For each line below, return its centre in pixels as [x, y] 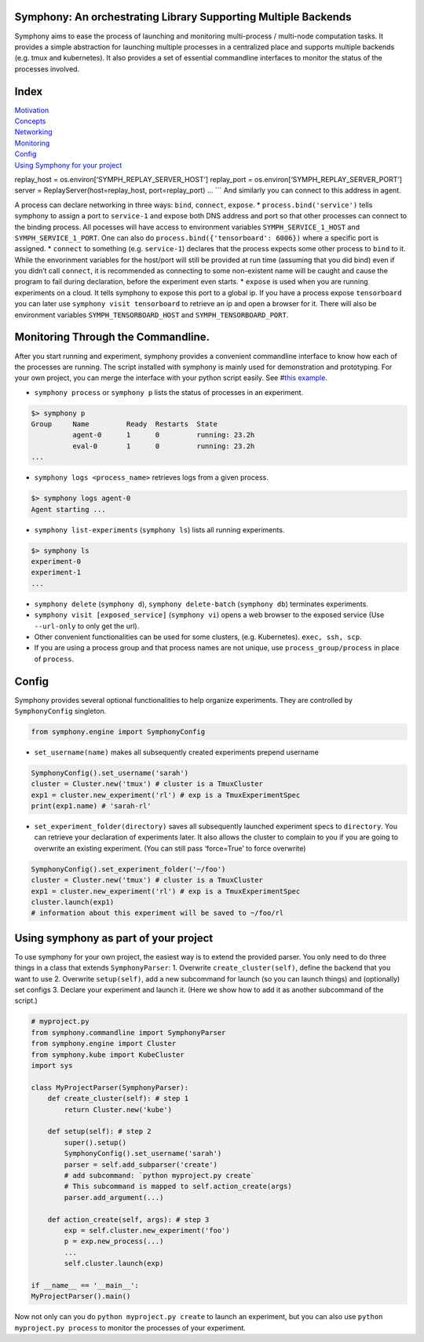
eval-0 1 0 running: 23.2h [163, 446]
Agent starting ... [68, 509]
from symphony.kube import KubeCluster [108, 1055]
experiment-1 [56, 572]
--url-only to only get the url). [87, 626]
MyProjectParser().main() [81, 1296]
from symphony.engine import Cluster [104, 1044]
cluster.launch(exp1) [73, 902]
